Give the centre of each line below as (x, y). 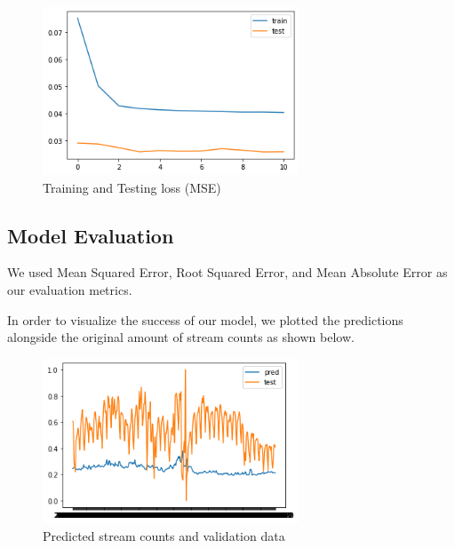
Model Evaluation (91, 235)
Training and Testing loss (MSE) (132, 187)
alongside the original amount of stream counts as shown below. (181, 337)
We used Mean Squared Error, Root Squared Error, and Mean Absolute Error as (227, 272)
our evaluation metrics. (70, 289)
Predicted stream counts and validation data (164, 535)
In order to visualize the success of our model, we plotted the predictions (205, 319)
